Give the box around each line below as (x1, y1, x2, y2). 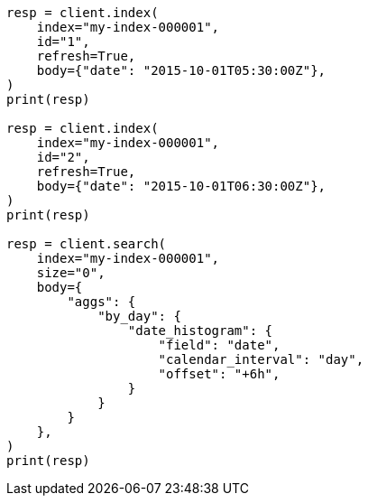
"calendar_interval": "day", (158, 352, 364, 367)
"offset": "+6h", (158, 367, 281, 381)
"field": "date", (158, 338, 281, 352)
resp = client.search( (6, 237, 167, 251)
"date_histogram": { (127, 323, 273, 338)
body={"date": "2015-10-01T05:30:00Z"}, (36, 63, 327, 78)
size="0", (36, 265, 106, 280)
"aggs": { (67, 294, 136, 309)
